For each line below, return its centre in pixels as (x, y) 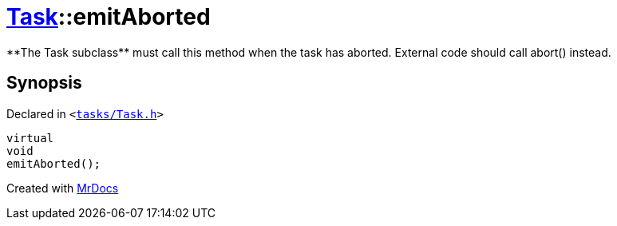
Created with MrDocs (63, 188)
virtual (30, 138)
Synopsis (44, 83)
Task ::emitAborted (109, 17)
